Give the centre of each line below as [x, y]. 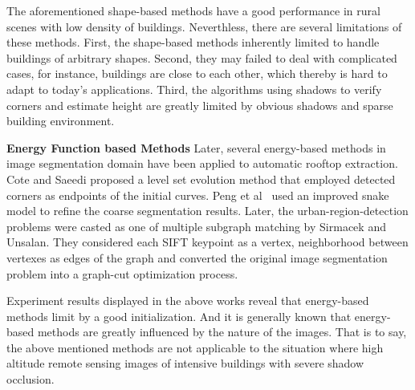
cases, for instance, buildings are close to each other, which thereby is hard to [197, 73]
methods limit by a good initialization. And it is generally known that [179, 316]
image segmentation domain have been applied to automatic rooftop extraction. [202, 163]
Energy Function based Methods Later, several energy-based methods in [196, 147]
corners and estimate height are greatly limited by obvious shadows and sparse [200, 105]
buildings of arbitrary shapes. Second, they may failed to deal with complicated [202, 57]
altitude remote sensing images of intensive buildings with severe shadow [185, 363]
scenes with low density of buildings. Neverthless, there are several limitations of [204, 26]
